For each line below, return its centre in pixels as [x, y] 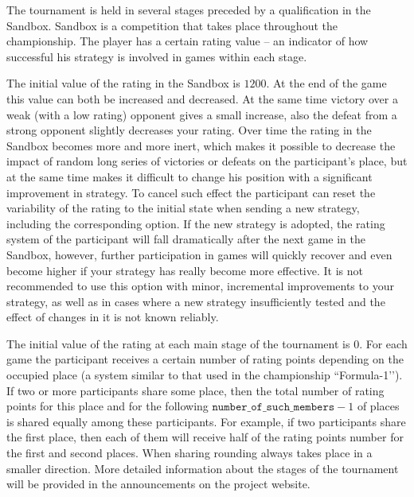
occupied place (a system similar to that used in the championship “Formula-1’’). [205, 375]
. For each [383, 343]
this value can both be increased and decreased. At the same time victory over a [202, 98]
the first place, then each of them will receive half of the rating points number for [205, 437]
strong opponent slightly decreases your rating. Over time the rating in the [189, 130]
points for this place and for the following [107, 406]
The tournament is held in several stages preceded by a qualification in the [189, 10]
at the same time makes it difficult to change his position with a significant [189, 176]
